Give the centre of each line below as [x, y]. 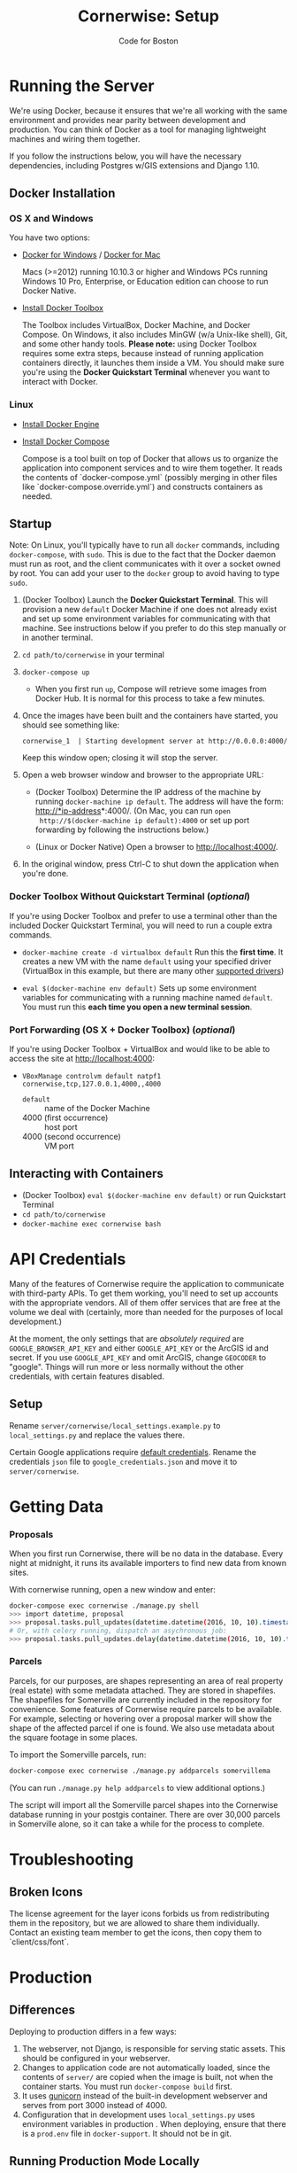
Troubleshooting [72, 1859]
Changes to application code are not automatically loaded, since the [146, 2068]
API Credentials [68, 1259]
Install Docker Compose [66, 441]
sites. [19, 1573]
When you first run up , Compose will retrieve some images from [151, 689]
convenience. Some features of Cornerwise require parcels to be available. [145, 1709]
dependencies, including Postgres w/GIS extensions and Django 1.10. [134, 165]
